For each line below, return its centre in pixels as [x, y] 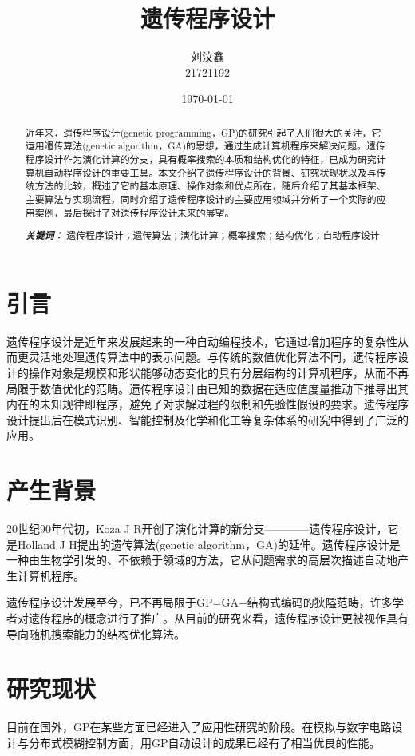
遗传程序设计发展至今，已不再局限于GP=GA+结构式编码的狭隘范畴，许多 [200, 602]
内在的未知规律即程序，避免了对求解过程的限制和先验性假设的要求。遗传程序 [207, 404]
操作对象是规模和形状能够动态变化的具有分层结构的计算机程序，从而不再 [218, 372]
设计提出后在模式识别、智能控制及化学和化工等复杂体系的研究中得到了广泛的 [207, 419]
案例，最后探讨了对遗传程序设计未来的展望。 [134, 212]
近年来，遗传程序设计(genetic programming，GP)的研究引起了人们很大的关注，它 [203, 132]
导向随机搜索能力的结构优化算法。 [96, 633]
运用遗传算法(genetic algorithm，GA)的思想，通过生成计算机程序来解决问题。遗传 [205, 146]
